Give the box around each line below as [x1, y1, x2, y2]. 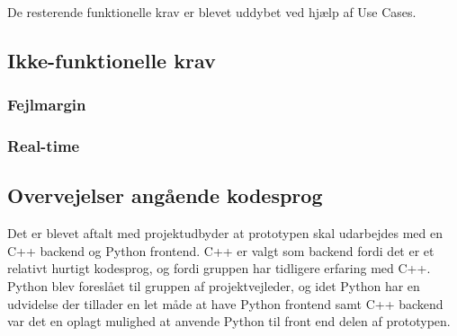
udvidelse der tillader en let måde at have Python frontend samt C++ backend [7, 294, 444, 313]
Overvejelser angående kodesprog [7, 181, 323, 209]
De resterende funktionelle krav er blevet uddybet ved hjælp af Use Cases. [7, 3, 417, 21]
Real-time [7, 135, 80, 157]
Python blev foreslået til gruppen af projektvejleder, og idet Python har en [7, 277, 420, 296]
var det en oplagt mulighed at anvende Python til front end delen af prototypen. [7, 312, 451, 331]
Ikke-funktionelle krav [7, 46, 216, 74]
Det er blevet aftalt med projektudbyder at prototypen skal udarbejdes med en [7, 224, 443, 243]
